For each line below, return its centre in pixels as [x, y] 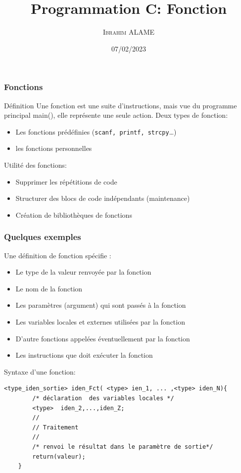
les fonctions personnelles [54, 148]
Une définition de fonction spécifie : [58, 255]
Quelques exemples [43, 237]
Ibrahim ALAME [129, 32]
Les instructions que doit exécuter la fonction [84, 355]
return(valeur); [59, 456]
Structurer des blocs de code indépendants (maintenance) [103, 198]
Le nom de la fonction [49, 288]
